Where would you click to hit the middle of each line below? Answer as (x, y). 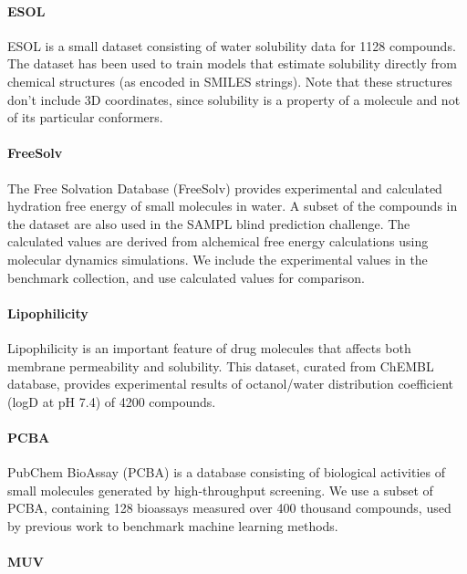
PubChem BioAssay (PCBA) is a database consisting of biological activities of (227, 472)
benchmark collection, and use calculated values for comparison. (186, 277)
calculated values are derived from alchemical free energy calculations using (218, 241)
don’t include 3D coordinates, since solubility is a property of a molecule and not (234, 99)
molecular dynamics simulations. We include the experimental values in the (218, 259)
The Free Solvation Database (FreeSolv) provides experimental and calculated (225, 188)
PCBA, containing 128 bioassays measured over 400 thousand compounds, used (229, 508)
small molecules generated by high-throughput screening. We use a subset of (220, 490)
